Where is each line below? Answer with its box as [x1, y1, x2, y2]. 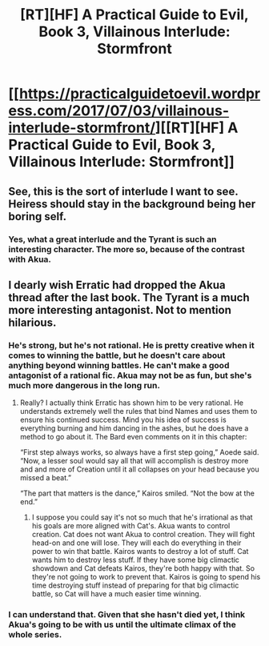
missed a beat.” [19, 473, 72, 483]
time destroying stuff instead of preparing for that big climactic [31, 580, 239, 590]
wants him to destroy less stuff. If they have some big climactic [31, 555, 240, 565]
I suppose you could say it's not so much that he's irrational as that [31, 512, 254, 522]
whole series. [8, 629, 62, 640]
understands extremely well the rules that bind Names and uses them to [19, 407, 258, 416]
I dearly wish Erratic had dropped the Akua [8, 278, 226, 291]
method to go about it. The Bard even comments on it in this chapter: [19, 432, 247, 442]
